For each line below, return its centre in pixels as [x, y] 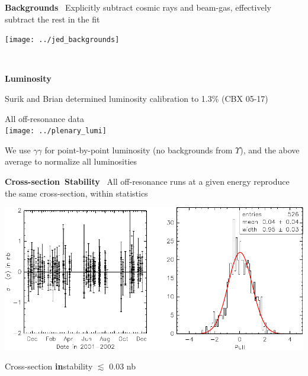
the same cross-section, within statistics [76, 193]
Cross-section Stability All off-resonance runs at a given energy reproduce [147, 181]
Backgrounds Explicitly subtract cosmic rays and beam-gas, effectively [138, 7]
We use [18, 150]
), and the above [270, 150]
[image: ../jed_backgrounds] [62, 40]
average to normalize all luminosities [71, 161]
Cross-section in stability [49, 366]
